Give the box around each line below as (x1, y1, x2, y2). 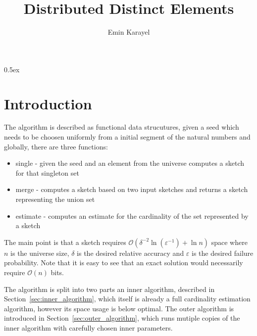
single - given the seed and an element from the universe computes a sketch (15, 158, 245, 168)
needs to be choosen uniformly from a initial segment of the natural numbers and (4, 132, 251, 142)
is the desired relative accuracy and (77, 247, 184, 258)
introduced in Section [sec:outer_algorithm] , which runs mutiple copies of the (4, 313, 240, 323)
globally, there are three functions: (4, 141, 108, 151)
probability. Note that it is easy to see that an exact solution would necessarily (4, 257, 243, 268)
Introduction (4, 93, 92, 113)
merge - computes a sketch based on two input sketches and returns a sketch (15, 184, 248, 194)
